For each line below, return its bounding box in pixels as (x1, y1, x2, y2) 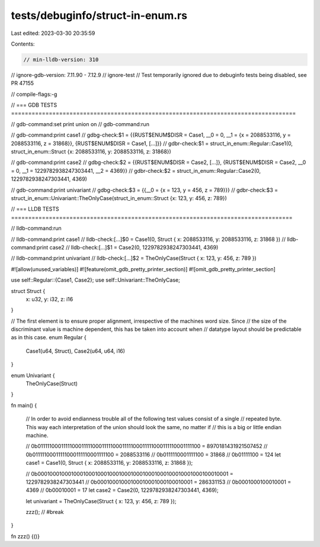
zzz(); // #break (25, 509, 64, 516)
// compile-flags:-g (11, 91, 57, 98)
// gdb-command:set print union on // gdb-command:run (11, 120, 149, 127)
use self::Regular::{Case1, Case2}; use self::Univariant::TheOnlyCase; (11, 276, 180, 284)
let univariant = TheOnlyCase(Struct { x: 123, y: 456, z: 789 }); (25, 497, 177, 504)
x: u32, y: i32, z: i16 (25, 295, 73, 303)
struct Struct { (11, 287, 46, 294)
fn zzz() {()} (11, 533, 40, 540)
